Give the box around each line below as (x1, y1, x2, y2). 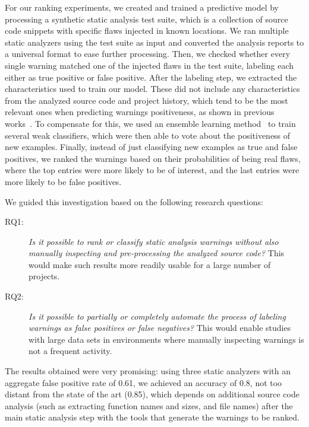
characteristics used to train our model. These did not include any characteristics (5, 82, 300, 95)
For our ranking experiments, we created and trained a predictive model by (5, 1, 279, 13)
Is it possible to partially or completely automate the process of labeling (29, 310, 286, 322)
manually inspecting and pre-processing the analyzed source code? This (29, 247, 285, 259)
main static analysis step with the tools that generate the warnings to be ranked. (5, 411, 300, 423)
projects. (29, 270, 60, 282)
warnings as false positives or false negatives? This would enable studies (29, 321, 291, 334)
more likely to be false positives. (5, 175, 122, 187)
